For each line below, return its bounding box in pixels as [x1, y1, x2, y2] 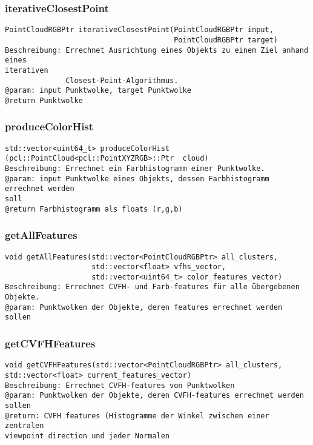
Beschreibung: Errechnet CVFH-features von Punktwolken [5, 381, 235, 390]
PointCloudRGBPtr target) [174, 35, 278, 44]
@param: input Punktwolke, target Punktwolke [5, 86, 191, 95]
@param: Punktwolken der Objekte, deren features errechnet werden [5, 303, 283, 312]
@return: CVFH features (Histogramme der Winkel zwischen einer [5, 411, 269, 420]
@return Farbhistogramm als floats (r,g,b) [5, 204, 183, 213]
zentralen [5, 421, 44, 430]
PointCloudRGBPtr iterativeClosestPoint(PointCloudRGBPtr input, [5, 25, 274, 35]
